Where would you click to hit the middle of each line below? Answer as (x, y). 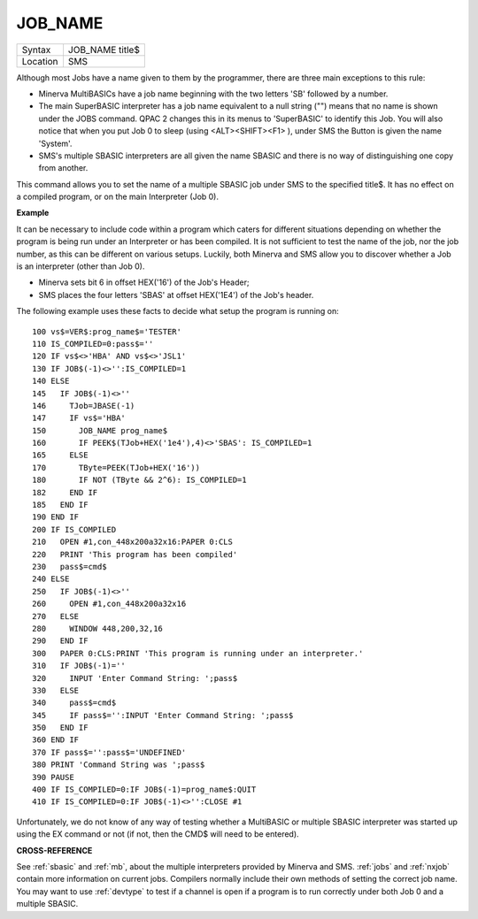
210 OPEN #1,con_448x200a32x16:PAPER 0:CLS (133, 542)
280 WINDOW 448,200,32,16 (98, 628)
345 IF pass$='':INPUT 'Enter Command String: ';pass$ (163, 715)
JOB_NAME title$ (104, 50)
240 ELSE (51, 579)
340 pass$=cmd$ (74, 703)
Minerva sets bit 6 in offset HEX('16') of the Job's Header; (144, 282)
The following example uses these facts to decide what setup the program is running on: (178, 311)
